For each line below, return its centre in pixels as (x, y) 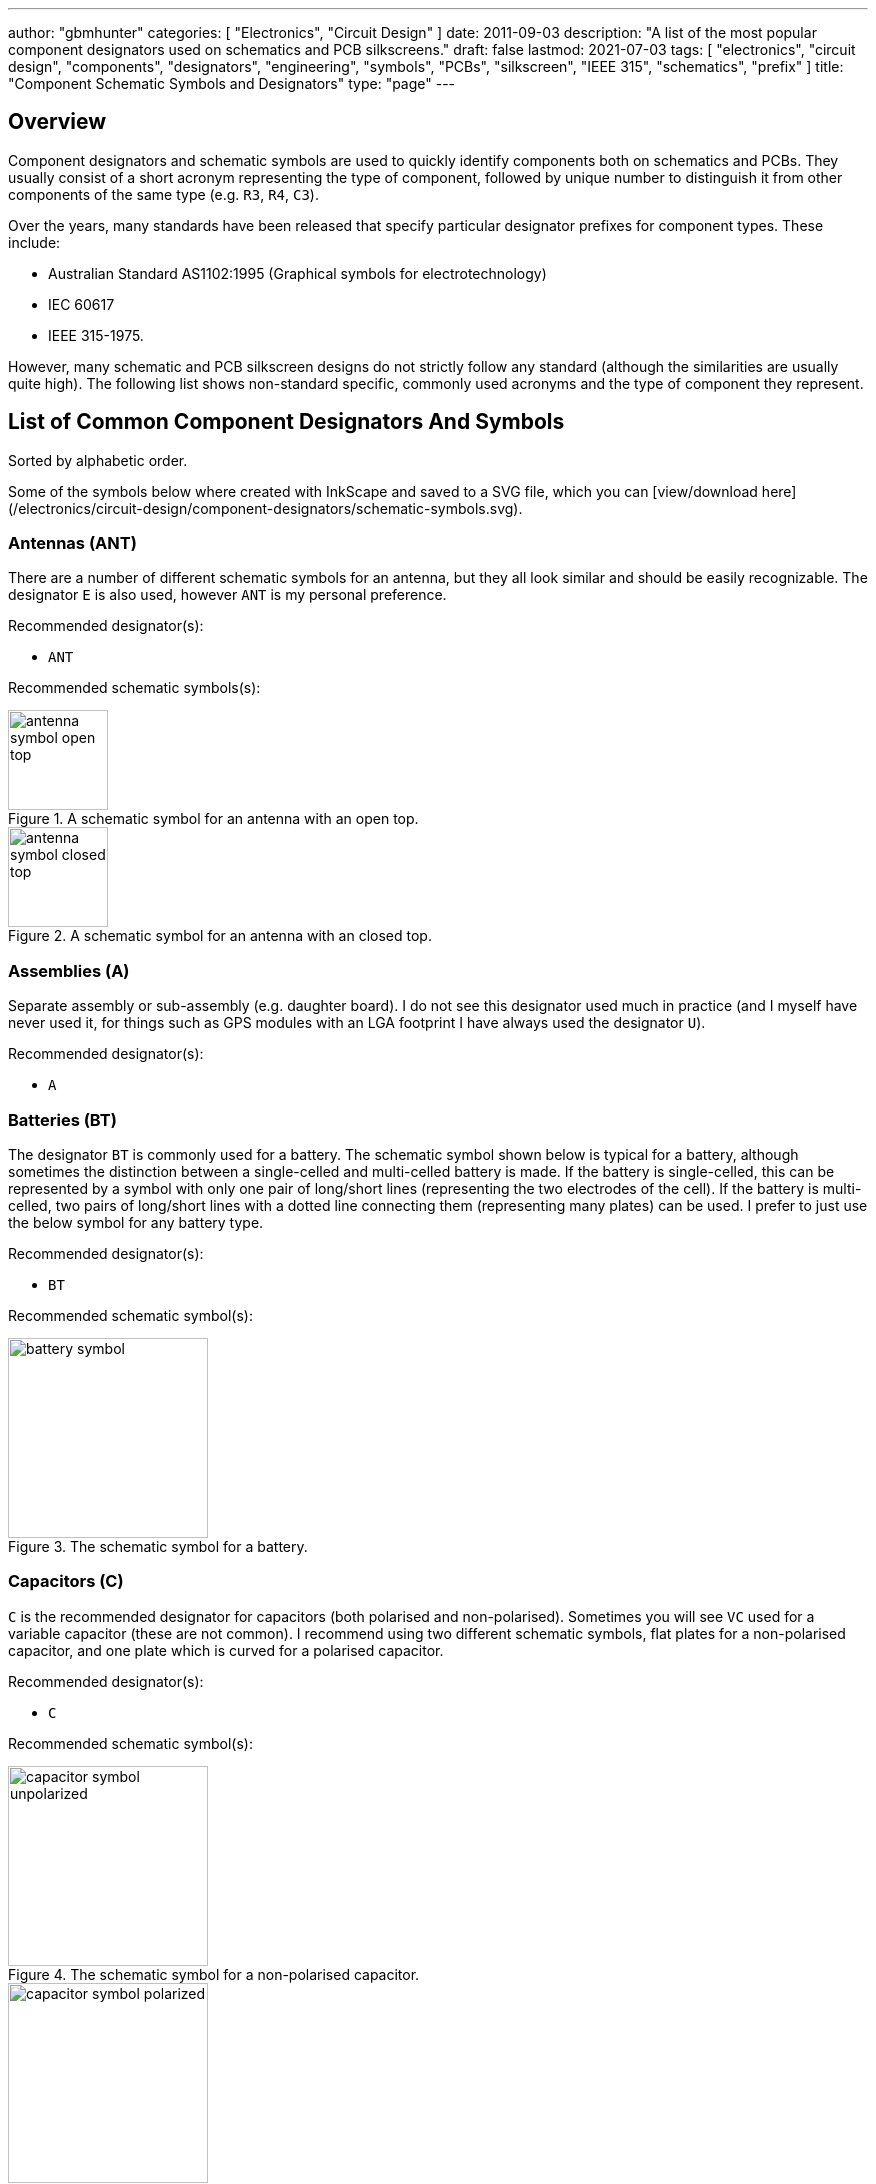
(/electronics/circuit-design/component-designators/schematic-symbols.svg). (265, 508)
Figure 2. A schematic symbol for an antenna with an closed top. (220, 936)
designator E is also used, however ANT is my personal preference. (227, 595)
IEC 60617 (81, 304)
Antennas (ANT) (72, 543)
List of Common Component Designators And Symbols (286, 422)
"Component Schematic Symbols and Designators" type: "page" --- (232, 83)
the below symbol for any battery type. (136, 1222)
